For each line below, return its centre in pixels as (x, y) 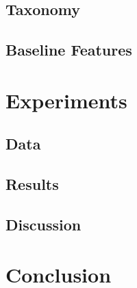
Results (32, 184)
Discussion (43, 224)
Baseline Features (69, 50)
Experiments (66, 100)
